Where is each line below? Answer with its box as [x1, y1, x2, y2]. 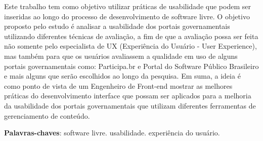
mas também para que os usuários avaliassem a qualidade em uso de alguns [4, 50, 238, 61]
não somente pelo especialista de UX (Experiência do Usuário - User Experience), [4, 41, 257, 51]
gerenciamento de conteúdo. [4, 110, 90, 121]
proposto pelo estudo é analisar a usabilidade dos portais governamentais [4, 21, 230, 31]
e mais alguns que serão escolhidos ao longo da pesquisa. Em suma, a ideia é [4, 70, 241, 81]
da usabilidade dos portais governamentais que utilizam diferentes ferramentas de [4, 100, 256, 111]
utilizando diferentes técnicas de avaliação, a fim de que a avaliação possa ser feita [4, 30, 258, 41]
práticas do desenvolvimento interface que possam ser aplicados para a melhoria [4, 90, 251, 101]
